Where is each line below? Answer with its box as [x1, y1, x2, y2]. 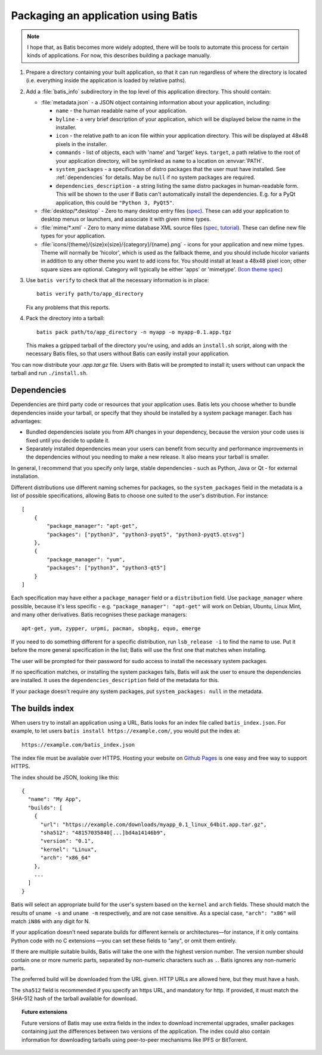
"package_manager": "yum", [47, 556, 126, 563]
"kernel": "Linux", [40, 846, 98, 853]
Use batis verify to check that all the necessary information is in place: [26, 277, 209, 284]
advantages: [11, 417, 42, 425]
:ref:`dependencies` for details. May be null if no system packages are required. [55, 174, 256, 181]
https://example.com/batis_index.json [21, 741, 135, 748]
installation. [11, 473, 39, 480]
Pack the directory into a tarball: [26, 315, 105, 322]
